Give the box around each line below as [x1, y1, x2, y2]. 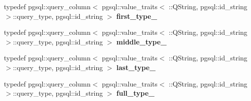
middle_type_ [116, 36, 167, 46]
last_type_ [116, 62, 156, 72]
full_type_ [116, 88, 155, 98]
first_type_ [116, 11, 157, 21]
